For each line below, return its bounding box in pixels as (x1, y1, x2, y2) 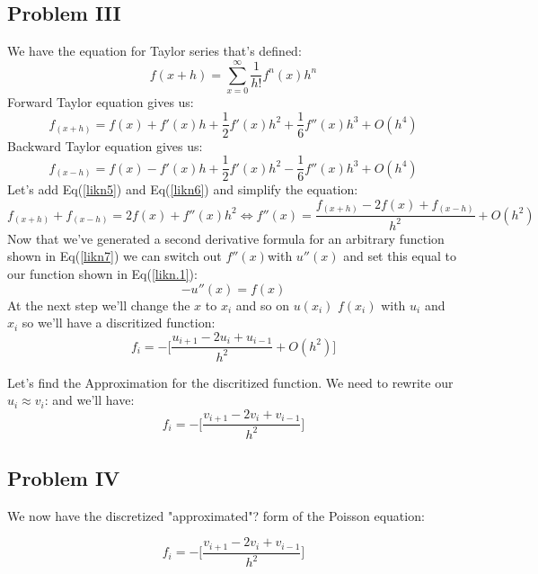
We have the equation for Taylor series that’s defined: (7, 41, 302, 60)
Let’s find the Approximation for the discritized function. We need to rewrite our (7, 372, 454, 391)
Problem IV (7, 463, 120, 491)
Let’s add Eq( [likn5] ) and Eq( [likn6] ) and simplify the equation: (7, 180, 358, 199)
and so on (235, 295, 289, 314)
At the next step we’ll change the (7, 295, 190, 314)
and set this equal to (343, 247, 456, 265)
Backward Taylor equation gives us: (7, 136, 203, 155)
